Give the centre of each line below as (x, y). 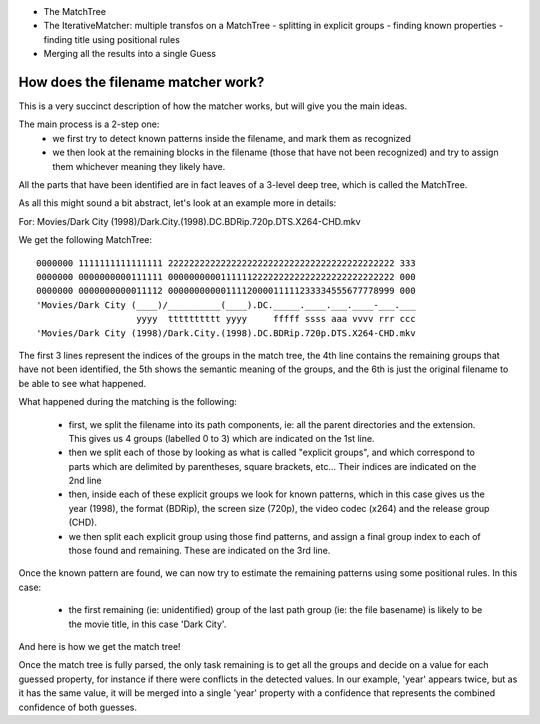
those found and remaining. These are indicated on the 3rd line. (199, 551)
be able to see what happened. (82, 383)
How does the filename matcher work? (141, 81)
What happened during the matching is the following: (127, 402)
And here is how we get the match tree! (99, 646)
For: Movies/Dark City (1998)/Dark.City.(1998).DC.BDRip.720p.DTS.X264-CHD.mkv (189, 221)
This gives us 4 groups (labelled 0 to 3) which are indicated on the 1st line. (221, 438)
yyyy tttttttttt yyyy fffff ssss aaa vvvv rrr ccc (276, 319)
